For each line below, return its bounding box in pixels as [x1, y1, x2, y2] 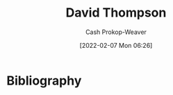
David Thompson [65, 5, 167, 21]
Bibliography [6, 73, 82, 88]
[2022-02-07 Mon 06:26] [79, 41, 153, 49]
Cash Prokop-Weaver [85, 28, 147, 36]
